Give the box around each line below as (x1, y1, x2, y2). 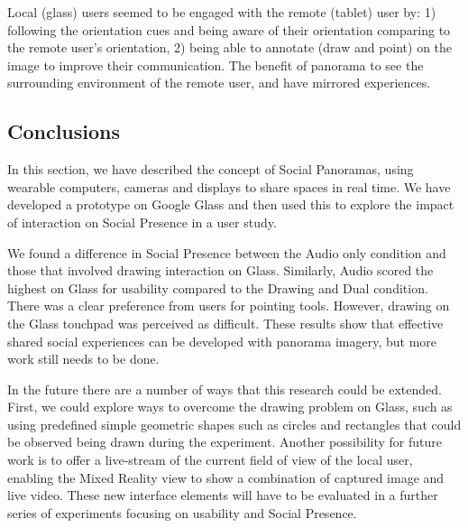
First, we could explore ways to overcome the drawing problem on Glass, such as (7, 397, 453, 416)
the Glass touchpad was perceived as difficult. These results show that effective (7, 313, 444, 332)
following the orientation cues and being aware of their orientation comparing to (7, 20, 451, 39)
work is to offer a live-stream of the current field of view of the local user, (7, 450, 413, 469)
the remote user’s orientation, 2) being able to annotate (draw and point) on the (7, 38, 453, 57)
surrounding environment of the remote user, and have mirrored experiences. (7, 73, 431, 92)
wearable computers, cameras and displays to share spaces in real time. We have (7, 177, 451, 196)
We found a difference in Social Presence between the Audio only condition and (7, 243, 446, 262)
